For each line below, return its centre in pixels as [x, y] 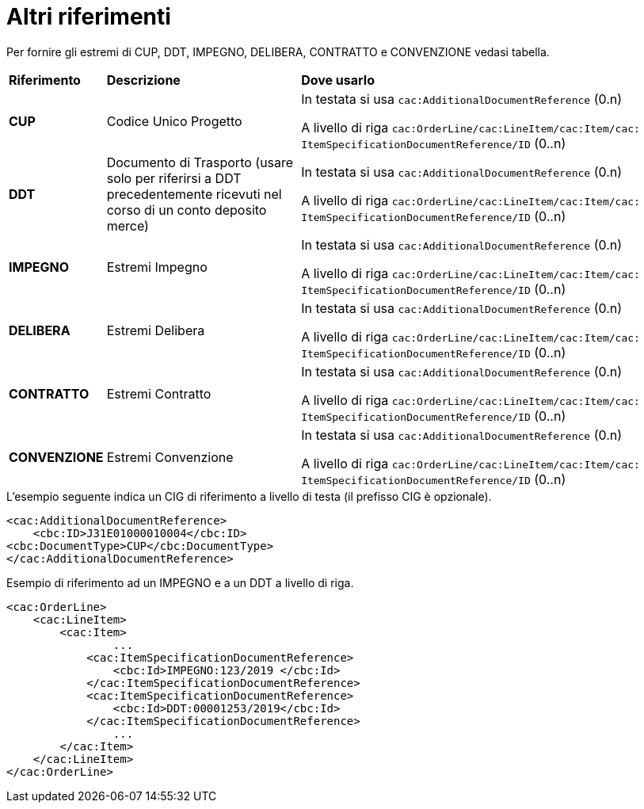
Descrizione [143, 80]
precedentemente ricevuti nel [194, 194]
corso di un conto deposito [187, 210]
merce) [128, 225]
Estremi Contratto [159, 393]
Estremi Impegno [157, 267]
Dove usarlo [338, 80]
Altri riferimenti [89, 17]
